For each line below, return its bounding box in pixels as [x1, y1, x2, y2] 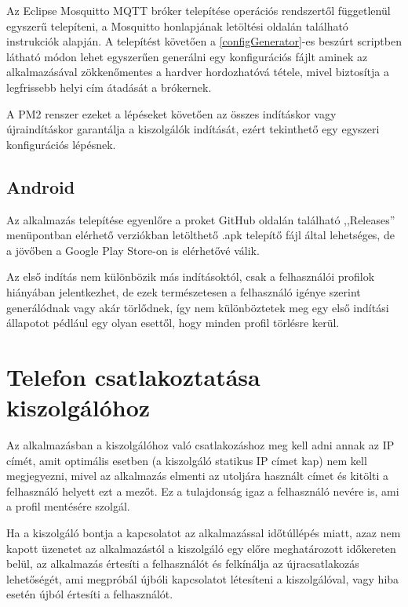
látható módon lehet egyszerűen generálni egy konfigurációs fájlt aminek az [6, 48, 368, 64]
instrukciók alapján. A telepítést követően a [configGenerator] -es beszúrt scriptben [6, 33, 402, 49]
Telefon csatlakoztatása [6, 360, 260, 392]
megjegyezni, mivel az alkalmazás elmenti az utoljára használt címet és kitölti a [6, 467, 389, 484]
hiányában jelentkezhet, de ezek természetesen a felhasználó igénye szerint [6, 283, 361, 300]
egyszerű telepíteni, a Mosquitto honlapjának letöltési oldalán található [6, 17, 348, 34]
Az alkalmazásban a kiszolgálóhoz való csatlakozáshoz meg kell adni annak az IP [6, 437, 395, 453]
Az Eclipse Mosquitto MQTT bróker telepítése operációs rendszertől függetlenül [6, 2, 391, 18]
